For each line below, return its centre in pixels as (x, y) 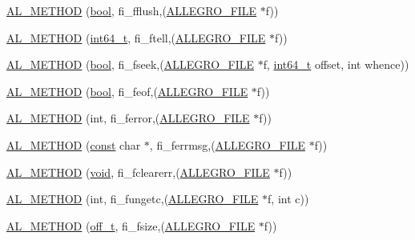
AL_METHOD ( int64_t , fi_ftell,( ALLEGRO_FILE (136, 37)
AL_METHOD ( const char (74, 144)
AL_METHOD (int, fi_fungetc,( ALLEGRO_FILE (133, 199)
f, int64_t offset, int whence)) (336, 64)
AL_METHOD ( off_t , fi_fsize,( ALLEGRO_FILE (131, 225)
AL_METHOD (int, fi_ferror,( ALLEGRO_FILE (128, 118)
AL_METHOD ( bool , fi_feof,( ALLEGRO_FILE (127, 91)
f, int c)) (288, 199)
